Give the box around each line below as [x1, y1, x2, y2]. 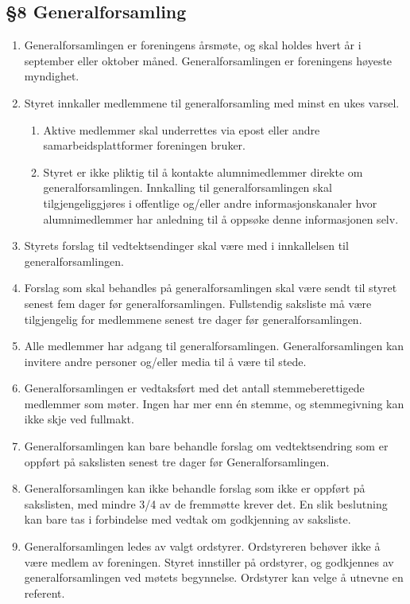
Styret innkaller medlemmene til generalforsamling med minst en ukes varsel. [24, 94, 400, 111]
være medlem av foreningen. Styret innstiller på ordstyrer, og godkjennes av [24, 553, 394, 570]
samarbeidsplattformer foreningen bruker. [43, 137, 246, 154]
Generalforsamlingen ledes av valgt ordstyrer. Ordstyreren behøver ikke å [24, 538, 381, 555]
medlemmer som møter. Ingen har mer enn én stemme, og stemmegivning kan [24, 395, 404, 411]
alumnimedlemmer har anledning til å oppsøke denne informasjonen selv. [43, 210, 399, 227]
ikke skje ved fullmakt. [24, 411, 134, 427]
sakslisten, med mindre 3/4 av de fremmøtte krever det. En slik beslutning [24, 495, 388, 512]
